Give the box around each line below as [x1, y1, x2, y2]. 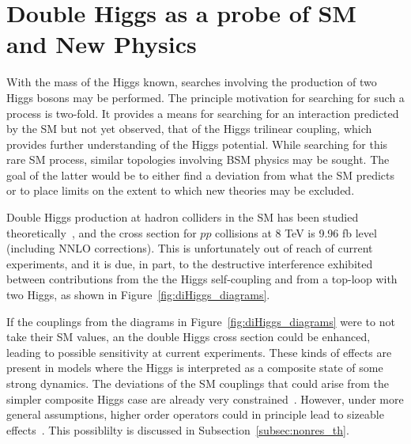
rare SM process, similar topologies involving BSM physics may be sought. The [6, 151, 390, 168]
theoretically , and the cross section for [6, 224, 197, 241]
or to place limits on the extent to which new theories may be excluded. [6, 182, 355, 199]
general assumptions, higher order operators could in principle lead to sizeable [6, 406, 384, 423]
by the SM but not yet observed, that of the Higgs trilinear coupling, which [6, 120, 372, 137]
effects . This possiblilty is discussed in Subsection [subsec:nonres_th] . [6, 421, 349, 438]
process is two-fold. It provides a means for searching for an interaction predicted [6, 104, 399, 121]
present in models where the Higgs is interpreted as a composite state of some [6, 359, 383, 376]
